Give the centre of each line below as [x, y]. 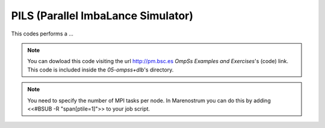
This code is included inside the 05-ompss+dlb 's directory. [101, 70]
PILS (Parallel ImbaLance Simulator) [102, 16]
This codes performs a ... [42, 34]
